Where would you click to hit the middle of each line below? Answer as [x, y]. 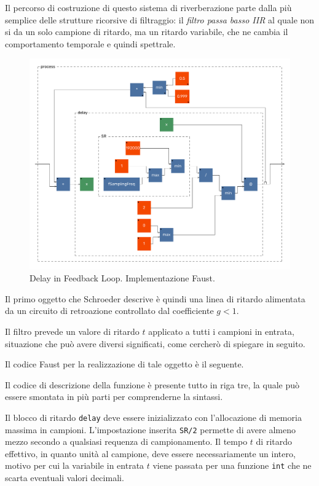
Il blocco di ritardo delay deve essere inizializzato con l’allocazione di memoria [153, 417]
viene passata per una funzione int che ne [232, 465]
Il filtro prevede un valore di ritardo [72, 331]
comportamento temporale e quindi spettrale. [90, 43]
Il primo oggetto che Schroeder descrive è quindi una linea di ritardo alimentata [155, 298]
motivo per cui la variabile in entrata [75, 465]
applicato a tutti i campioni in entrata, [221, 331]
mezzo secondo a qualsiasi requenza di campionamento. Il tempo [126, 441]
